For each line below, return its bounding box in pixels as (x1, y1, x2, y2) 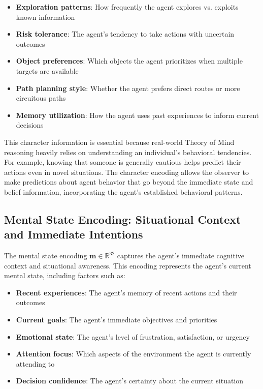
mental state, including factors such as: (4, 270, 125, 281)
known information (16, 11, 75, 22)
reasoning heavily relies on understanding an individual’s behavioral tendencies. (4, 146, 252, 157)
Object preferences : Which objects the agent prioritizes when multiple (16, 55, 243, 66)
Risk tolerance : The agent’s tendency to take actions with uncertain (16, 28, 235, 39)
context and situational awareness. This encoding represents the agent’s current (4, 260, 251, 271)
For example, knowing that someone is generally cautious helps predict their (4, 157, 241, 167)
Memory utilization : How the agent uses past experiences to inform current (16, 109, 259, 120)
